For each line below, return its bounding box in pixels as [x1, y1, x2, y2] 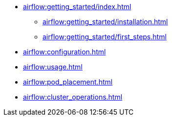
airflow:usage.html [23, 63, 83, 71]
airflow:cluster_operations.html [23, 93, 123, 101]
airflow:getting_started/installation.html [43, 17, 168, 26]
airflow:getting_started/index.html [23, 2, 131, 11]
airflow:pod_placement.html [23, 78, 113, 86]
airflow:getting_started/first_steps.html [43, 33, 167, 41]
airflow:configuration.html [23, 48, 106, 56]
